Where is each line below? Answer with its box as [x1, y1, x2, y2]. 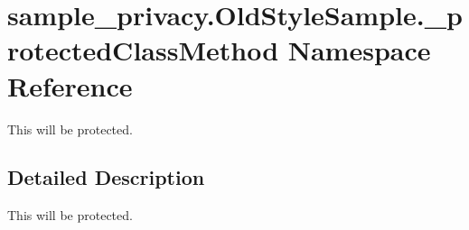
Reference [7, 67, 133, 104]
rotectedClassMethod [7, 32, 279, 69]
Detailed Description [7, 163, 205, 191]
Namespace [287, 32, 431, 69]
